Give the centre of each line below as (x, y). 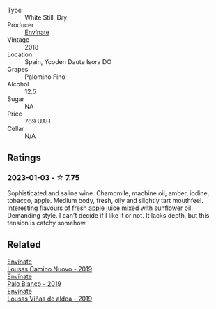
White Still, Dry (46, 17)
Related (24, 244)
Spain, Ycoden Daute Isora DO (68, 62)
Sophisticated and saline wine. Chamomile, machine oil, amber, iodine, (108, 193)
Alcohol (18, 84)
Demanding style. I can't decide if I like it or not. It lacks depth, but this (108, 215)
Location (20, 54)
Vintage (18, 40)
